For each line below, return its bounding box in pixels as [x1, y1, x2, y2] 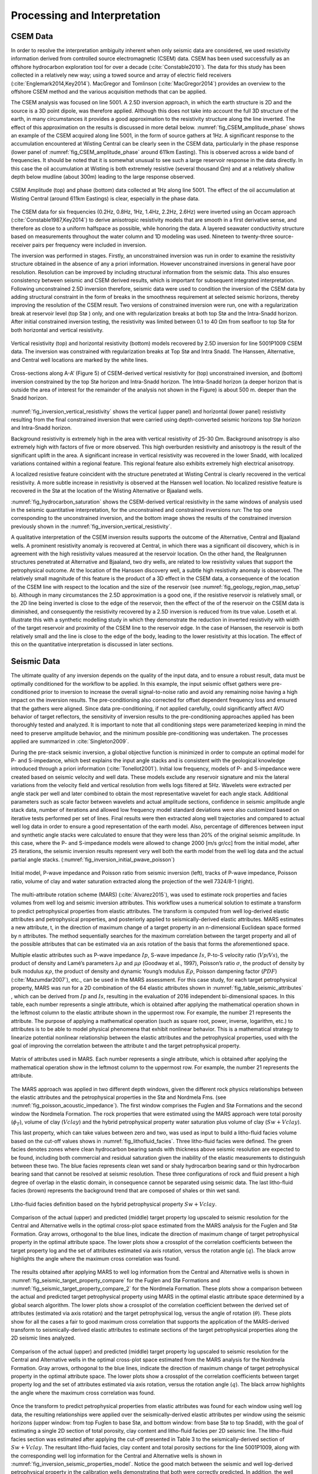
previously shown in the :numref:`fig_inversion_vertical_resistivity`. [11, 522, 172, 530]
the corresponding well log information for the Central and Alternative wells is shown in [11, 1452, 222, 1459]
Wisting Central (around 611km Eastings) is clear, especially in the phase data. [11, 195, 200, 202]
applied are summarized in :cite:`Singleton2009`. [11, 738, 130, 745]
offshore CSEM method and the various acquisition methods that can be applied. [11, 88, 207, 96]
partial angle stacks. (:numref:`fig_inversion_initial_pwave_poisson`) [11, 856, 175, 863]
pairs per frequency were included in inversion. [32, 241, 147, 248]
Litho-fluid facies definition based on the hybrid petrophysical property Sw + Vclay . [11, 1200, 217, 1208]
